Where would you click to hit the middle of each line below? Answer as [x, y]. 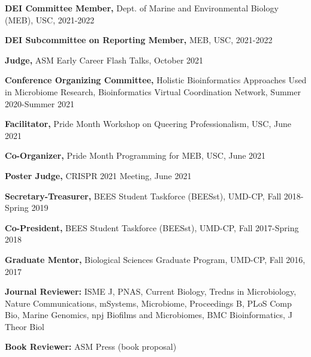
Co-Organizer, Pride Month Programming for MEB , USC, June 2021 [135, 155]
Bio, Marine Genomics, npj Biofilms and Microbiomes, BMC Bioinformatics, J [149, 315]
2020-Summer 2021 [40, 103]
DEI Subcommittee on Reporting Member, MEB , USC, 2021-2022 [139, 40]
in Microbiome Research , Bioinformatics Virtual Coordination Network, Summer [153, 91]
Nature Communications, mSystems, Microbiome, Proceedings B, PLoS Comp [148, 303]
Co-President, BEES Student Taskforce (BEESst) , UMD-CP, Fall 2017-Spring [152, 227]
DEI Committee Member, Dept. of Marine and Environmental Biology [142, 8]
